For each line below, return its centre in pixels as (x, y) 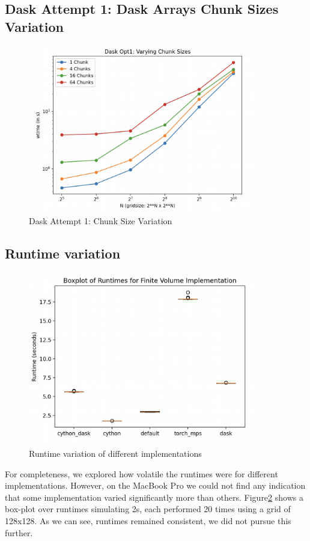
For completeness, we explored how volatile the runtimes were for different (141, 473)
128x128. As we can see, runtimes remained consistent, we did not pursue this (148, 520)
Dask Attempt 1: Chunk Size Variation (101, 220)
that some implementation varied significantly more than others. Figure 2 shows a (154, 497)
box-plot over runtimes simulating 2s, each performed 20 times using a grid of (148, 509)
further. (19, 532)
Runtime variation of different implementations (115, 454)
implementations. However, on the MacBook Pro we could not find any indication (155, 485)
